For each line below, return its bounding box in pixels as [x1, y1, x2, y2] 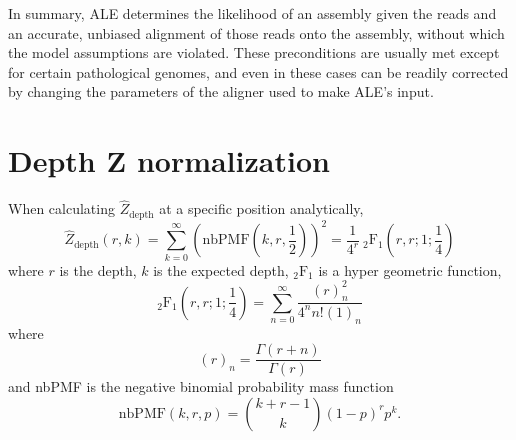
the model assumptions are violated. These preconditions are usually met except [8, 42, 500, 63]
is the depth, [59, 259, 137, 280]
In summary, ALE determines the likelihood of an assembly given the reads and [8, 3, 497, 23]
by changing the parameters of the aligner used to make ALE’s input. [8, 81, 434, 102]
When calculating [8, 198, 115, 219]
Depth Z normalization [8, 140, 330, 181]
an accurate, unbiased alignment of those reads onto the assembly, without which [8, 22, 505, 43]
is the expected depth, [153, 259, 289, 280]
